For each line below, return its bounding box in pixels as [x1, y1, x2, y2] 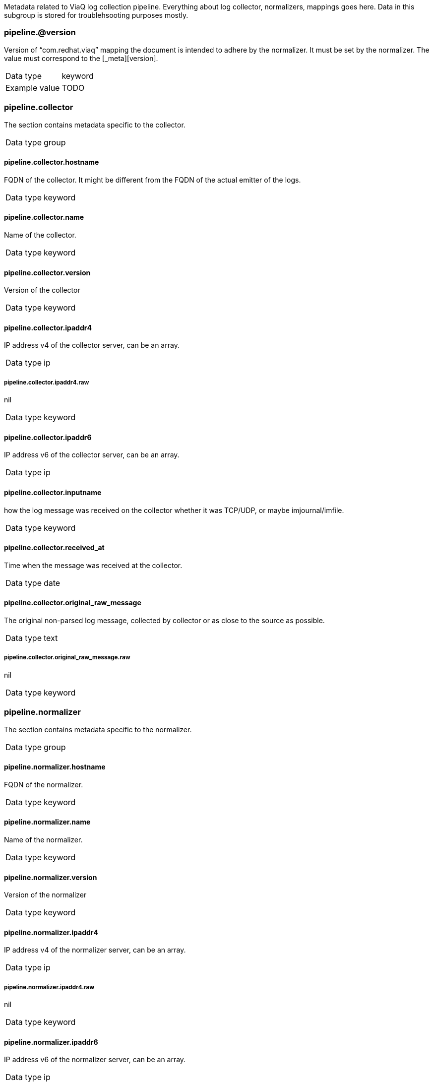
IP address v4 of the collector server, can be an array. [4, 341, 180, 350]
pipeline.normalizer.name [4, 818, 91, 827]
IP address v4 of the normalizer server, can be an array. [4, 946, 186, 955]
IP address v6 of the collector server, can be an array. [4, 450, 180, 459]
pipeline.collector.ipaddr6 [4, 433, 92, 442]
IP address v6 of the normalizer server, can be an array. [4, 1055, 186, 1064]
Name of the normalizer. [4, 835, 83, 844]
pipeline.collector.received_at [4, 543, 105, 552]
